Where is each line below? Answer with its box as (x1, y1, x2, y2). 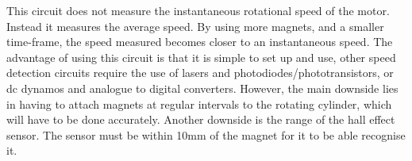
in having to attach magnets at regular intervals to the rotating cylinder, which (6, 95, 392, 112)
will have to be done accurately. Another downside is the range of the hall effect (6, 111, 395, 128)
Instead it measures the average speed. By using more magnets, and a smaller (6, 17, 384, 34)
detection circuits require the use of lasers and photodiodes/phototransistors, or (6, 64, 394, 81)
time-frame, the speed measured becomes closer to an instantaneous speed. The (6, 33, 393, 50)
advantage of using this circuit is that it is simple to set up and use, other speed (6, 48, 396, 65)
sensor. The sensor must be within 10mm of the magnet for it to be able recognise (6, 126, 406, 143)
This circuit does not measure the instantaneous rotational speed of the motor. (6, 2, 390, 18)
